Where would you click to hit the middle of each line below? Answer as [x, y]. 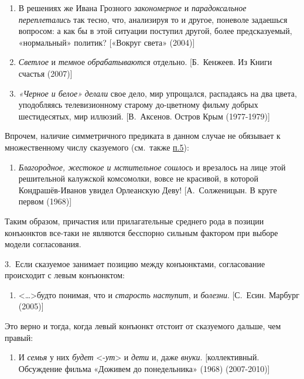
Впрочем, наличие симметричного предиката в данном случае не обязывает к [143, 136]
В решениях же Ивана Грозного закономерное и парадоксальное [132, 8]
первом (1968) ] [45, 201]
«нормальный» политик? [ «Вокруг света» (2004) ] [107, 42]
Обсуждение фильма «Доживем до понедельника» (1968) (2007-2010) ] [144, 368]
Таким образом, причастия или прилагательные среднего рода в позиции [134, 221]
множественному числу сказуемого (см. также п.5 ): [97, 147]
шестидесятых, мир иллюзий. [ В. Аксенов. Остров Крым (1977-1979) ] [144, 116]
